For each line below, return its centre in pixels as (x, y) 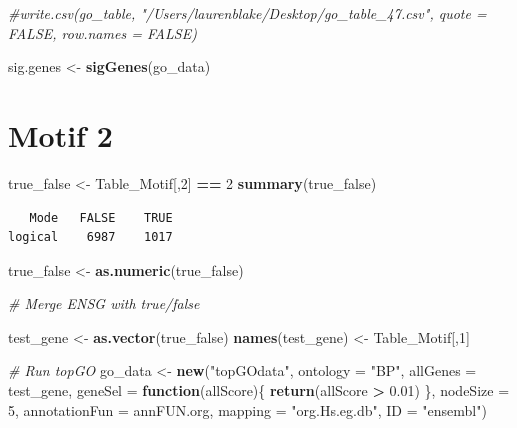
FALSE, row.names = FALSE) (102, 32)
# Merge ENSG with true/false (104, 303)
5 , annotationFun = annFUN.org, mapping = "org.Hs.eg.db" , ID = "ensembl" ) (247, 409)
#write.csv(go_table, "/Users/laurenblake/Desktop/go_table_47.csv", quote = (247, 13)
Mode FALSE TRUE (101, 217)
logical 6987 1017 (90, 237)
